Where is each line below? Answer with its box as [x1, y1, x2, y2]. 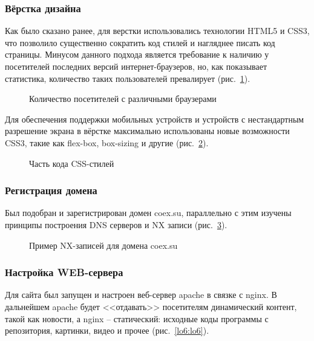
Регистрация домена [5, 183, 97, 198]
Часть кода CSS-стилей [29, 157, 114, 169]
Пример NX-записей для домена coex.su [29, 238, 178, 251]
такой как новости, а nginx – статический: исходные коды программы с [5, 312, 269, 325]
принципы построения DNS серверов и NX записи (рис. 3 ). [5, 218, 227, 231]
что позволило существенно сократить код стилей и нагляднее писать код [5, 36, 275, 49]
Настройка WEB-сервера [5, 265, 123, 280]
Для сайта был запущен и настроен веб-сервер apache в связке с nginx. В [5, 288, 277, 301]
